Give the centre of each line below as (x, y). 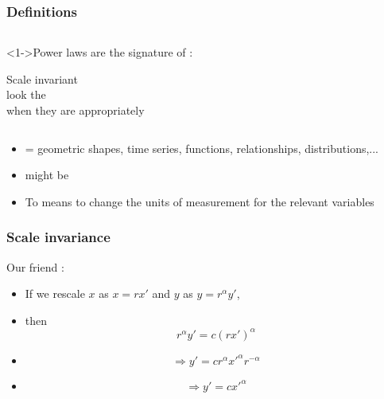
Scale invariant (42, 78)
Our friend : (35, 266)
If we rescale (55, 293)
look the (26, 94)
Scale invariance (58, 237)
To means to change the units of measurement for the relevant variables (200, 201)
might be (47, 175)
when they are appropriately (76, 110)
